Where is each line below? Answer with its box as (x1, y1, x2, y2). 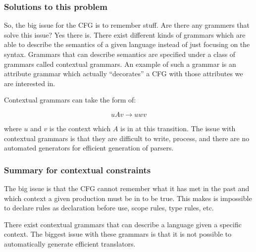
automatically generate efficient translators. (4, 238, 136, 249)
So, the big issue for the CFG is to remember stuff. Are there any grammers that (4, 20, 250, 30)
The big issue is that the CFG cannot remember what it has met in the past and (4, 183, 250, 193)
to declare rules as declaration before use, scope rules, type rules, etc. (4, 202, 214, 213)
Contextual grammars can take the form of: (4, 95, 136, 105)
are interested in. (4, 78, 55, 88)
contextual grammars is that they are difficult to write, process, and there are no (4, 133, 250, 143)
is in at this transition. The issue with (120, 123, 236, 133)
